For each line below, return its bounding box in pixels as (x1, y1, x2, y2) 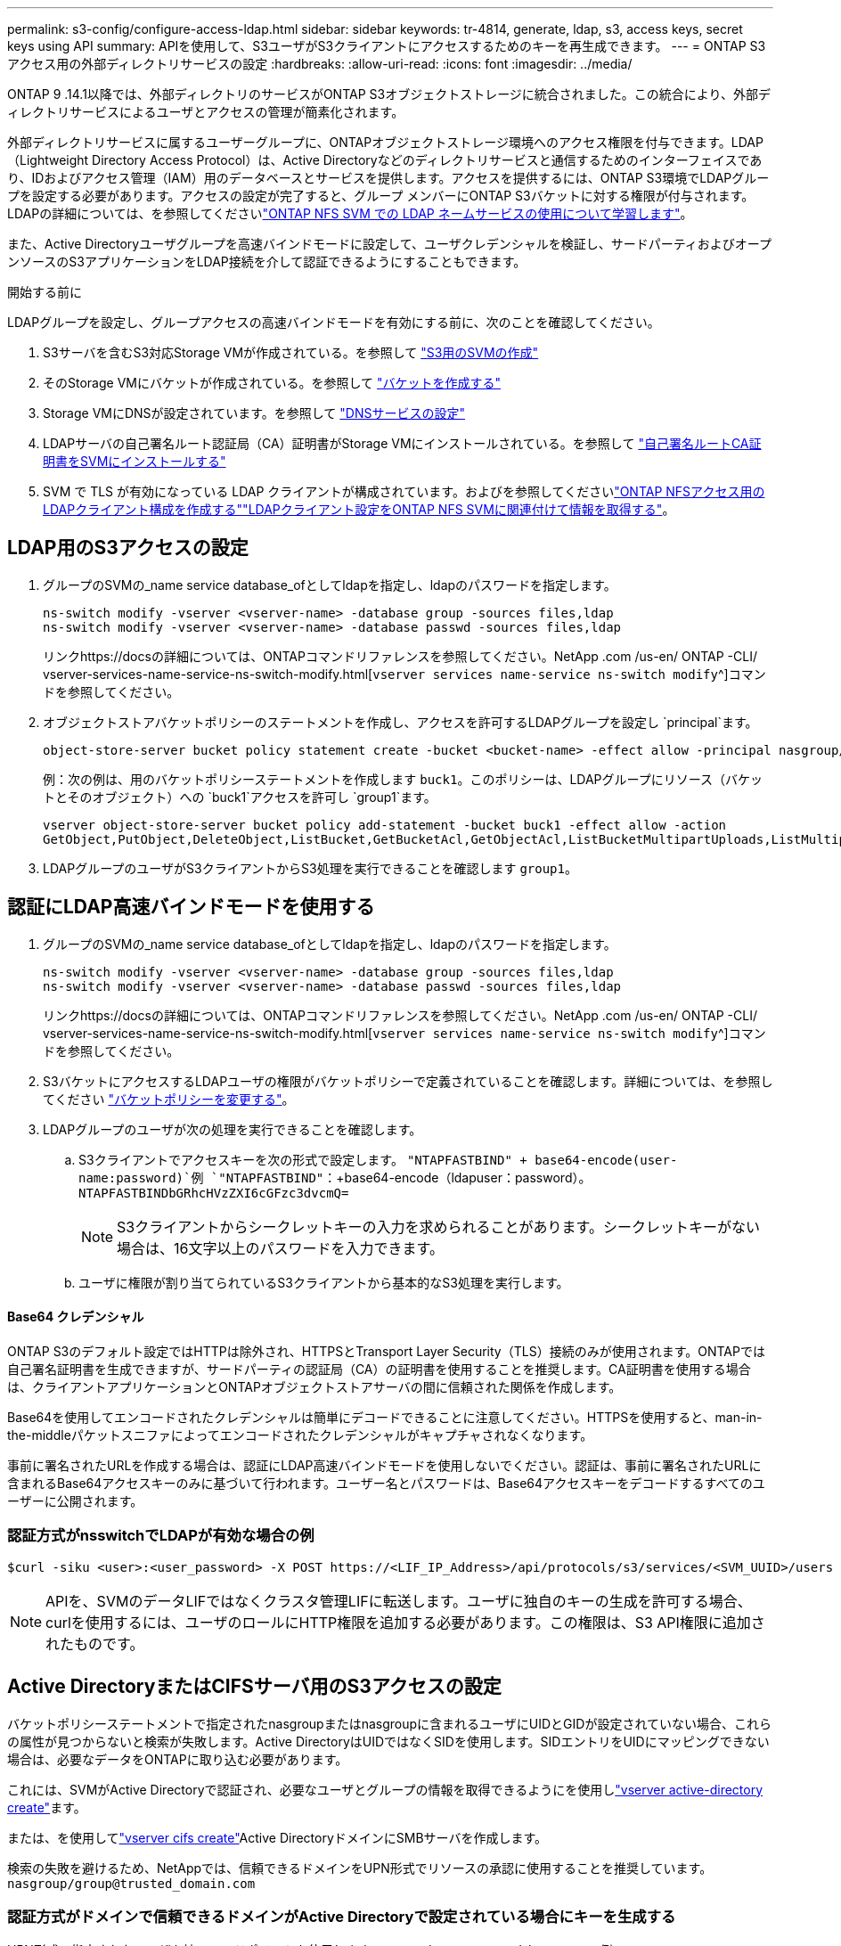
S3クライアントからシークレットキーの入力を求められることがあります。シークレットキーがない (117, 1217, 760, 1236)
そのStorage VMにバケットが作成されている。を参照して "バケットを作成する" (43, 375, 502, 390)
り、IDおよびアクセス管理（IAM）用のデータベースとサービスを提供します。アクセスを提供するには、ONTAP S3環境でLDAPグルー (7, 170, 770, 185)
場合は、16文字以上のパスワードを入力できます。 (117, 1239, 444, 1257)
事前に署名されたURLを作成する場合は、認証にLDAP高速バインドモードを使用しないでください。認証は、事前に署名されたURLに (7, 1457, 762, 1473)
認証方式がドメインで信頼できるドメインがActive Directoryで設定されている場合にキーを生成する (7, 1907, 676, 1926)
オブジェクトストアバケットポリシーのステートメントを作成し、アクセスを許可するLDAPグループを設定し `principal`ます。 (43, 714, 758, 730)
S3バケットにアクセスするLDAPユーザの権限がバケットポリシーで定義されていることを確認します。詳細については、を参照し (43, 1073, 773, 1089)
